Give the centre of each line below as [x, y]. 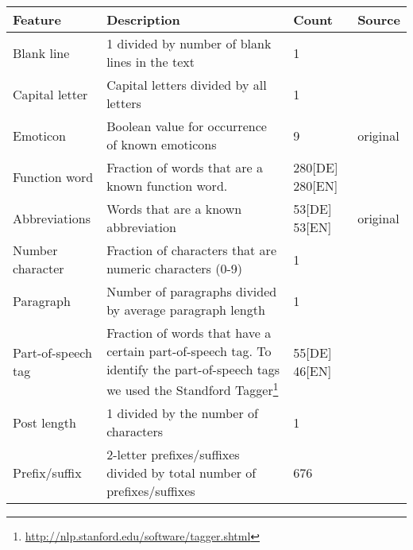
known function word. [167, 186]
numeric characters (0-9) [175, 268]
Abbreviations [52, 218]
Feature [37, 19]
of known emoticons [162, 144]
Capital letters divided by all [187, 85]
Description [143, 19]
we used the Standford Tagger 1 [193, 389]
